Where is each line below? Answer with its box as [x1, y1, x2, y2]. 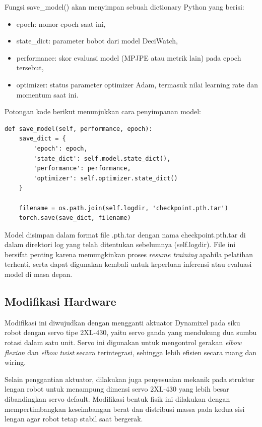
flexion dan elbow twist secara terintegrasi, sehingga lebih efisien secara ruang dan [5, 347, 257, 357]
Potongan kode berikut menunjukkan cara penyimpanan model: [5, 106, 202, 117]
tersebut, [16, 62, 44, 73]
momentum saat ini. [16, 89, 79, 100]
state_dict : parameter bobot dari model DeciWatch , [16, 35, 178, 46]
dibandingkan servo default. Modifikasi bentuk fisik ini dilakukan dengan [5, 394, 230, 404]
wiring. [5, 357, 26, 367]
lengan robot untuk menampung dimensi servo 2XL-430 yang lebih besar [5, 384, 229, 394]
